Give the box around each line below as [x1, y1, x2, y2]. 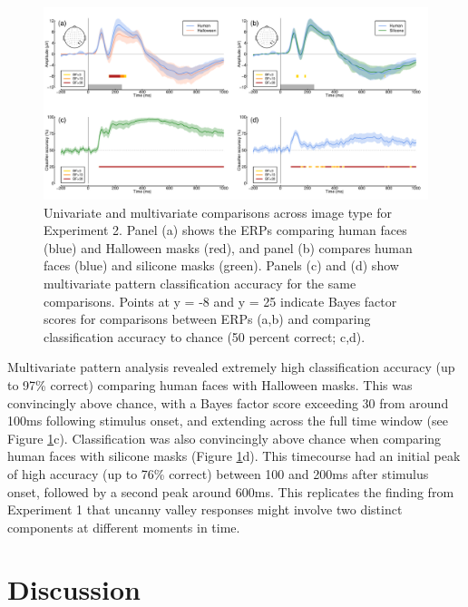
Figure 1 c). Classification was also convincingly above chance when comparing [7, 428, 442, 447]
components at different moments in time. [7, 517, 240, 536]
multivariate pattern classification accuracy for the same [44, 273, 356, 292]
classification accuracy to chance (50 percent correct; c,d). [44, 327, 366, 346]
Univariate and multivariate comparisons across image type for [44, 202, 392, 221]
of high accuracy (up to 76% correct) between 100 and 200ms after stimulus [7, 464, 429, 483]
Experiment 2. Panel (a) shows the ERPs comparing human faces [44, 220, 407, 240]
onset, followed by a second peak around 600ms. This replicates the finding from [7, 482, 454, 501]
